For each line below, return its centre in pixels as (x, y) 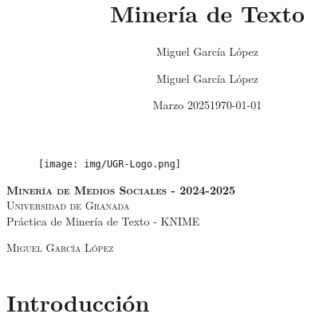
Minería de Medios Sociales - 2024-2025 (121, 189)
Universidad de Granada (68, 205)
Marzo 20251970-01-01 (207, 105)
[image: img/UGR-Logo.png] (110, 164)
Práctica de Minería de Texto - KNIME (103, 220)
